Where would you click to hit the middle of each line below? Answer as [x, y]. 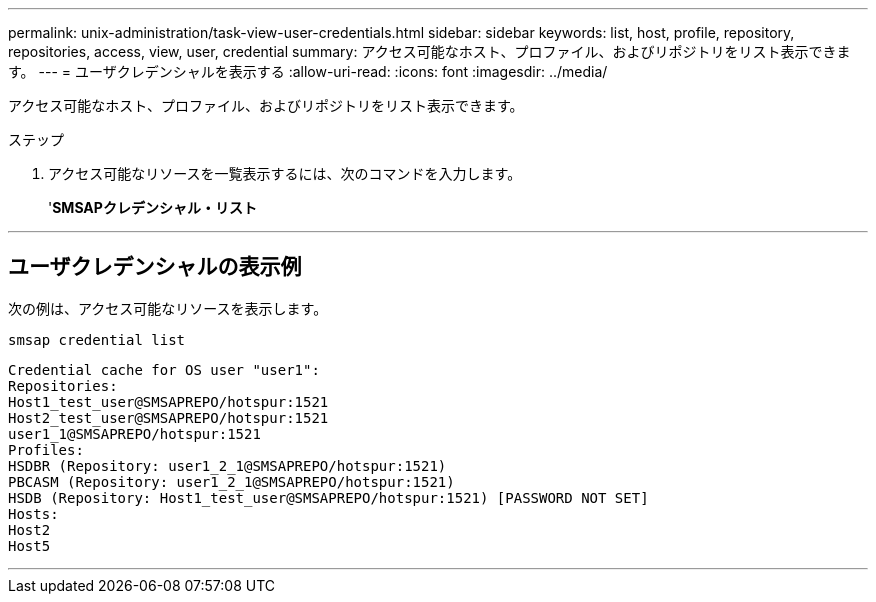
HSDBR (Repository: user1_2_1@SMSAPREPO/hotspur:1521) [227, 465]
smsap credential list [97, 339]
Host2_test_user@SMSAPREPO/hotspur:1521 [168, 417]
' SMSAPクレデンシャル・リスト [152, 207]
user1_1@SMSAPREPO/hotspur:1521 [134, 433]
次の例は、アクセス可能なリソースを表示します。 [168, 308]
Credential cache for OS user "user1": [164, 369]
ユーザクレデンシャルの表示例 [155, 267]
